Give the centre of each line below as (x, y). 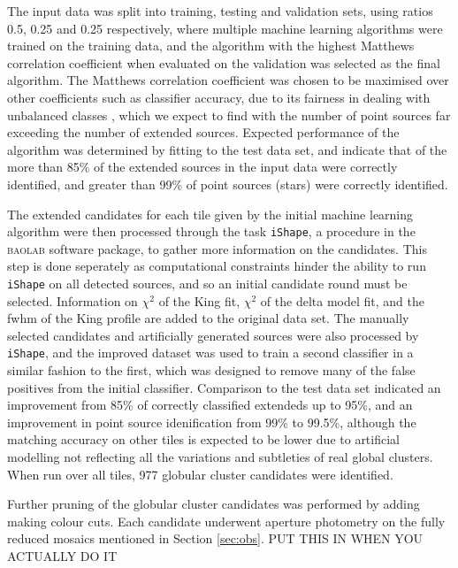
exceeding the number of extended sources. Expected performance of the (203, 132)
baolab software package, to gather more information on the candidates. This (217, 248)
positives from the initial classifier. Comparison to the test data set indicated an (224, 387)
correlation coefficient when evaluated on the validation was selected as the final (224, 62)
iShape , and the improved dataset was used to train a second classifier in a (210, 353)
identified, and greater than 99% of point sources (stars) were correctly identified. (228, 184)
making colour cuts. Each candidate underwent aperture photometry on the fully (226, 521)
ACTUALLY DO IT (62, 556)
